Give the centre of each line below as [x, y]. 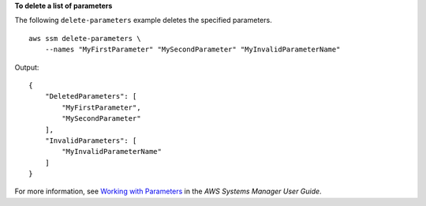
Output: [27, 67]
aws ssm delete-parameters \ [85, 38]
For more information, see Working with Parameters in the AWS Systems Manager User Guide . [168, 191]
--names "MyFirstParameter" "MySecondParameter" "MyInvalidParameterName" [192, 50]
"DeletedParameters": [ [91, 96]
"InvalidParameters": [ [91, 140]
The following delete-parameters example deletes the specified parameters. [143, 21]
